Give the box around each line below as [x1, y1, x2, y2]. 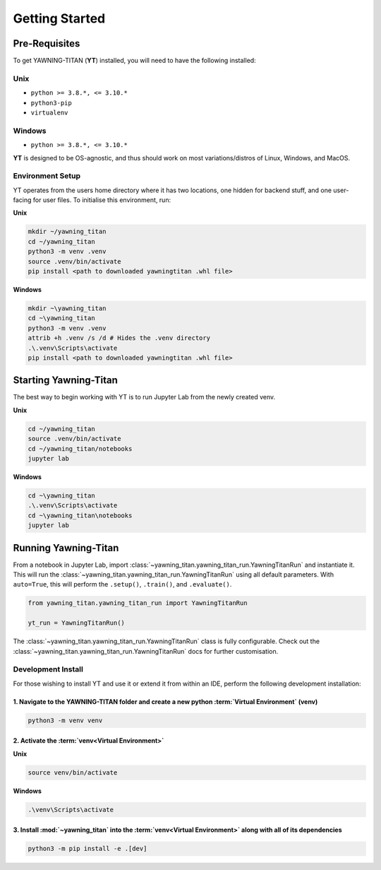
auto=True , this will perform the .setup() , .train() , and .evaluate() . [13, 580, 232, 589]
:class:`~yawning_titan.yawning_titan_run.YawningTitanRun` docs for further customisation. [13, 647, 279, 655]
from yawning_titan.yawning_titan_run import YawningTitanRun [28, 599, 248, 607]
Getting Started [13, 11, 106, 26]
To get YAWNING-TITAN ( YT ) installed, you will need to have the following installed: [13, 57, 257, 65]
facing [13, 196, 32, 204]
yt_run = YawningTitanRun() [28, 619, 125, 627]
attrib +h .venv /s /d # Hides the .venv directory [28, 334, 211, 342]
